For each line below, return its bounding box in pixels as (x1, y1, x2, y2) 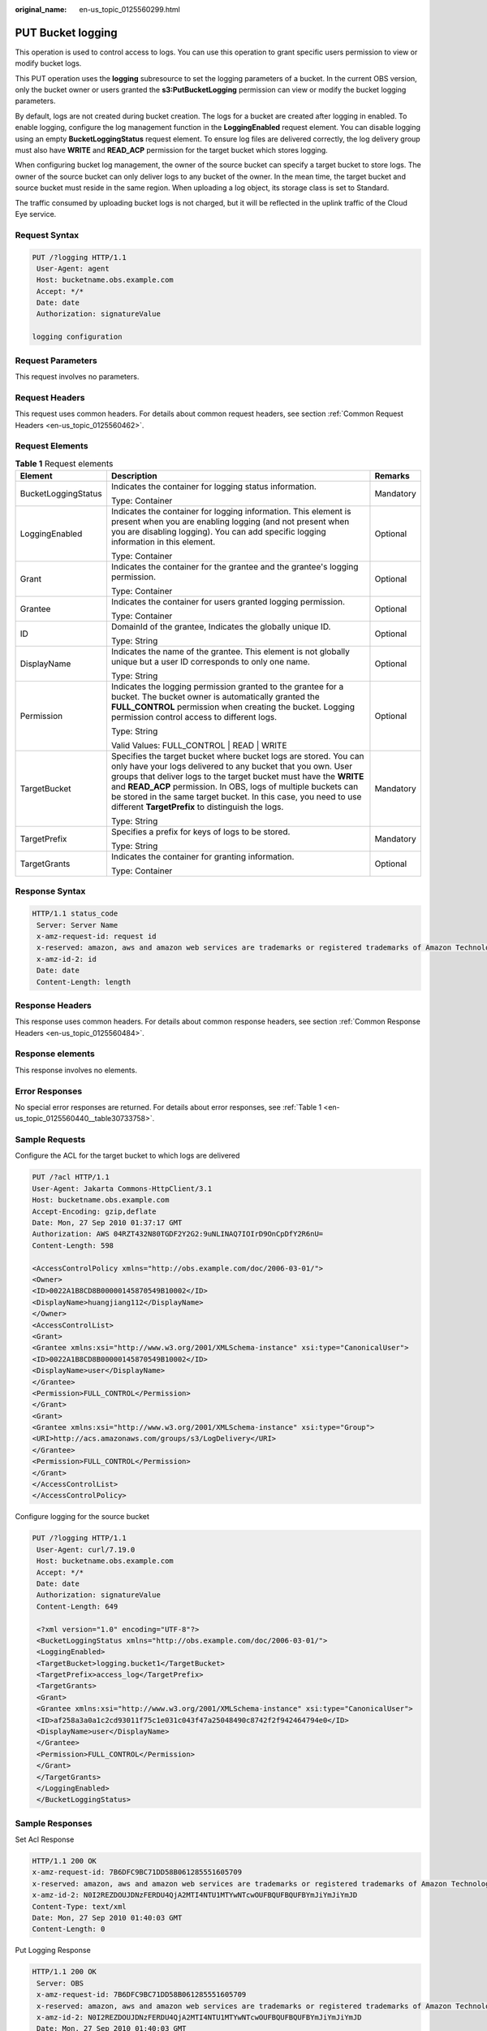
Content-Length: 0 (32, 1925, 106, 1934)
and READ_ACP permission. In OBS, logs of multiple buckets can (110, 781, 359, 792)
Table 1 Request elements (15, 457, 114, 469)
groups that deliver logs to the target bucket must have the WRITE (110, 771, 364, 782)
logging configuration (32, 332, 123, 341)
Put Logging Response (15, 1946, 91, 1955)
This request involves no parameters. (15, 372, 140, 381)
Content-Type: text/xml (32, 1902, 127, 1911)
